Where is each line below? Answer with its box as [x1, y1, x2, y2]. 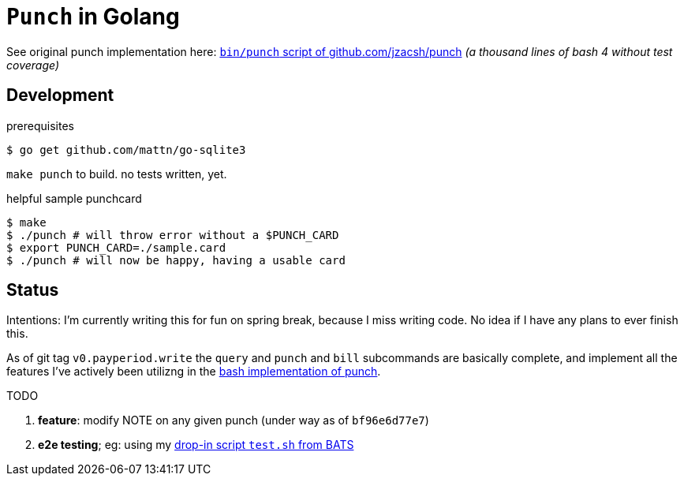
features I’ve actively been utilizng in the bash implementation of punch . [6, 364, 381, 379]
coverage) [6, 58, 60, 72]
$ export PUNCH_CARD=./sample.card [6, 241, 226, 254]
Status [6, 280, 59, 301]
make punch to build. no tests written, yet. [6, 166, 227, 181]
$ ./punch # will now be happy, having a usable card [6, 253, 346, 267]
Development [6, 85, 114, 106]
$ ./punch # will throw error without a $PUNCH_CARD [6, 228, 339, 241]
